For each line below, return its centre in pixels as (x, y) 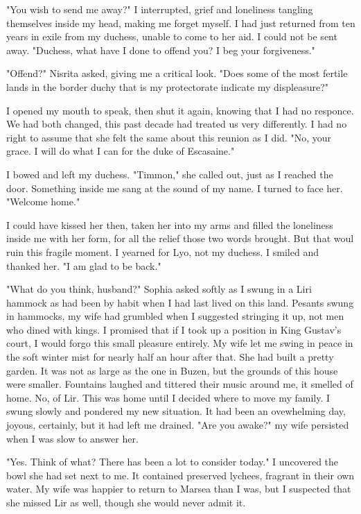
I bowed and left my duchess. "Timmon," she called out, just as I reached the (170, 174)
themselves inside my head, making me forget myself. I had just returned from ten (181, 23)
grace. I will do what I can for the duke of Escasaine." (121, 151)
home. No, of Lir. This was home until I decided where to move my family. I (168, 397)
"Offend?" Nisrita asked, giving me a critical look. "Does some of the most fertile (177, 73)
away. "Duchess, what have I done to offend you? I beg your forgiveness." (161, 50)
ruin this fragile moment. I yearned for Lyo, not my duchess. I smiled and (162, 251)
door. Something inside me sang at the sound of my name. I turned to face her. (175, 188)
